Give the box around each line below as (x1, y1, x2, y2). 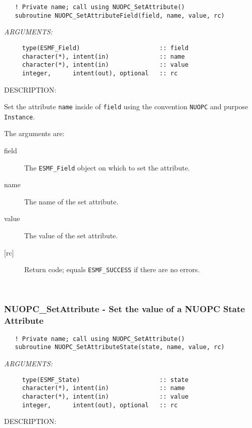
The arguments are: (4, 128, 65, 139)
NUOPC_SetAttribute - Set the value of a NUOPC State (4, 303, 245, 315)
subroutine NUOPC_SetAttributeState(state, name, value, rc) (15, 344, 225, 351)
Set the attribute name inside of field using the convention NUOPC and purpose (4, 101, 248, 112)
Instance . (4, 111, 35, 121)
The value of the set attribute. (24, 230, 118, 241)
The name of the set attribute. (24, 196, 119, 206)
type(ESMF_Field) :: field (22, 44, 189, 52)
